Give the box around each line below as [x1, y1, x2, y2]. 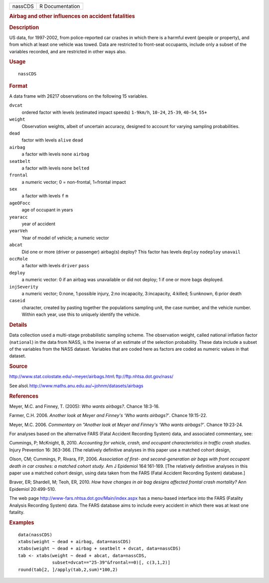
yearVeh [9, 228, 28, 234]
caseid [9, 298, 25, 303]
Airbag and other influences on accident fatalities [9, 13, 135, 20]
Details [9, 321, 27, 328]
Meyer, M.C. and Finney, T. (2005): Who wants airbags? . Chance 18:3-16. [9, 403, 160, 409]
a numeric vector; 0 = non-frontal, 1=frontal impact [21, 179, 127, 185]
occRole [9, 256, 28, 262]
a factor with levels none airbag [21, 151, 90, 157]
